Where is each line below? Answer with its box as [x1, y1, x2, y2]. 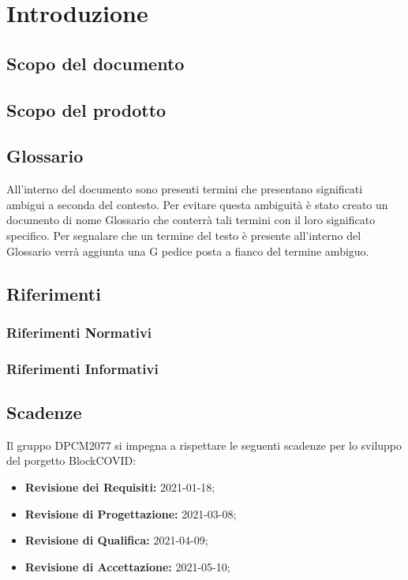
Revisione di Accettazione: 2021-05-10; [24, 558, 230, 574]
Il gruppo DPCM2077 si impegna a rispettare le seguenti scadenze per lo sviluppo [6, 436, 402, 453]
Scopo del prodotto [6, 97, 167, 122]
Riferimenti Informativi [6, 358, 159, 378]
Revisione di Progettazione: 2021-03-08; [24, 505, 237, 522]
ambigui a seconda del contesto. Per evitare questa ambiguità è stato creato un [6, 196, 388, 212]
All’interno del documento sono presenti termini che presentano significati [6, 181, 363, 197]
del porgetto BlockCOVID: [6, 452, 137, 469]
